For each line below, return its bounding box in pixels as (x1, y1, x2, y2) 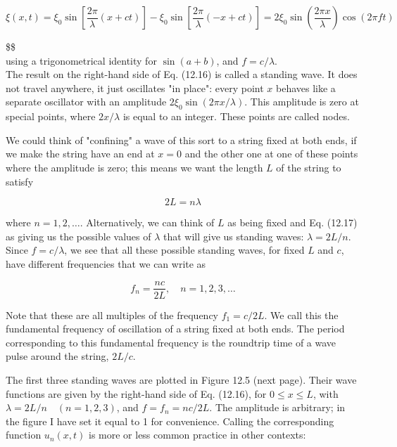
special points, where (6, 109, 96, 124)
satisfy (6, 174, 34, 188)
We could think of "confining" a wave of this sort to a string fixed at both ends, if (6, 132, 357, 147)
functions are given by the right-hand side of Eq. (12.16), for (6, 386, 267, 401)
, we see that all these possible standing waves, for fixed (64, 242, 305, 257)
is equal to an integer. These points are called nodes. (122, 109, 350, 124)
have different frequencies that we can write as (6, 256, 206, 271)
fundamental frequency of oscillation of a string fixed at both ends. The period (6, 321, 345, 336)
